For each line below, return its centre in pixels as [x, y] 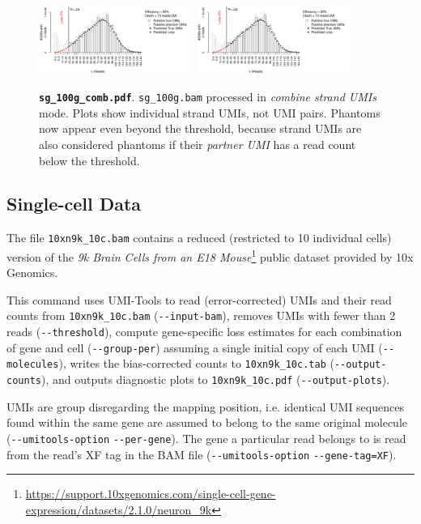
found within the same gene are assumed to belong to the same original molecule [207, 422]
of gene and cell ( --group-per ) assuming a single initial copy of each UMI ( [195, 347]
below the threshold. [89, 160]
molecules [33, 365]
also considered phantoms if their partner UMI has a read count [198, 144]
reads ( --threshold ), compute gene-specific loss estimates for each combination [204, 332]
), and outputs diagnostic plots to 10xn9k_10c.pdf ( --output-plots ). [215, 379]
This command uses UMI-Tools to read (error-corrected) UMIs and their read [199, 299]
